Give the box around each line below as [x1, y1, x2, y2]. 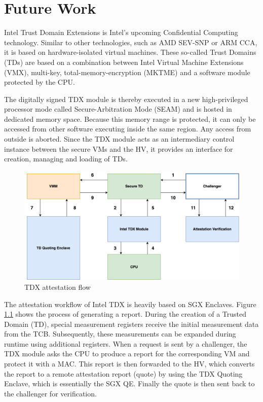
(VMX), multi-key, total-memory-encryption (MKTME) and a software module [4, 66, 250, 77]
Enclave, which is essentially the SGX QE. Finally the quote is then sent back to [4, 378, 255, 389]
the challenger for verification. [4, 388, 97, 398]
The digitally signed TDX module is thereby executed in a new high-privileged [4, 93, 248, 104]
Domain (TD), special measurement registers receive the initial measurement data [4, 318, 259, 329]
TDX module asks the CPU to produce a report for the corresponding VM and [4, 348, 250, 359]
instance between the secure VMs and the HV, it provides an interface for [4, 143, 233, 154]
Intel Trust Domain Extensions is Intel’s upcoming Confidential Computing [4, 27, 238, 38]
